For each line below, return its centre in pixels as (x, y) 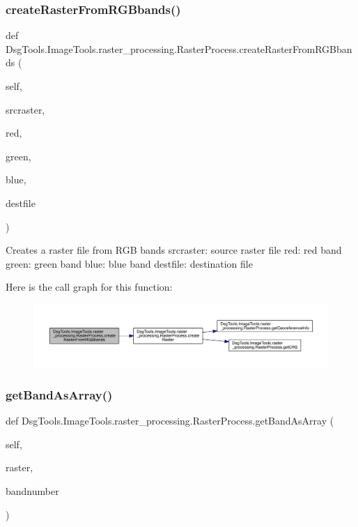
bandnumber (32, 491)
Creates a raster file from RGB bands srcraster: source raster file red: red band (174, 250)
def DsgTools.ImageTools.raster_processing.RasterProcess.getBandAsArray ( (170, 421)
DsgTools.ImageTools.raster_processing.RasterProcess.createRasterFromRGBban (179, 48)
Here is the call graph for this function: (89, 287)
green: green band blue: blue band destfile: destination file (129, 263)
